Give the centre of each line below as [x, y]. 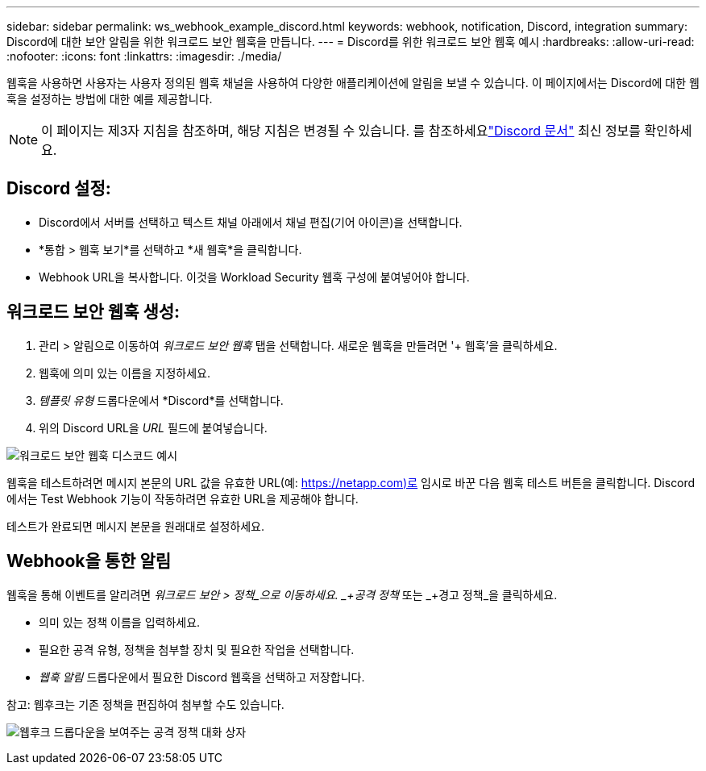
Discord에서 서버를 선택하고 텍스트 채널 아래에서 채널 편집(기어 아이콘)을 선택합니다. [251, 222]
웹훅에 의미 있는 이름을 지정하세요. [125, 373]
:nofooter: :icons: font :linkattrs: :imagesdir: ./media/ [144, 56]
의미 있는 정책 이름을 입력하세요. [120, 622]
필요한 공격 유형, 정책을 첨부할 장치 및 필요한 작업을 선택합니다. [197, 649]
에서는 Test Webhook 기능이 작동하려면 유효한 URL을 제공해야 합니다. [183, 498]
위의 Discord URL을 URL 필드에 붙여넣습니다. [153, 427]
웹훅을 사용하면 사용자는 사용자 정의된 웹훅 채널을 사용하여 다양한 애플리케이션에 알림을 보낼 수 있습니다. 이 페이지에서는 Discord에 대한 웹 [353, 83]
